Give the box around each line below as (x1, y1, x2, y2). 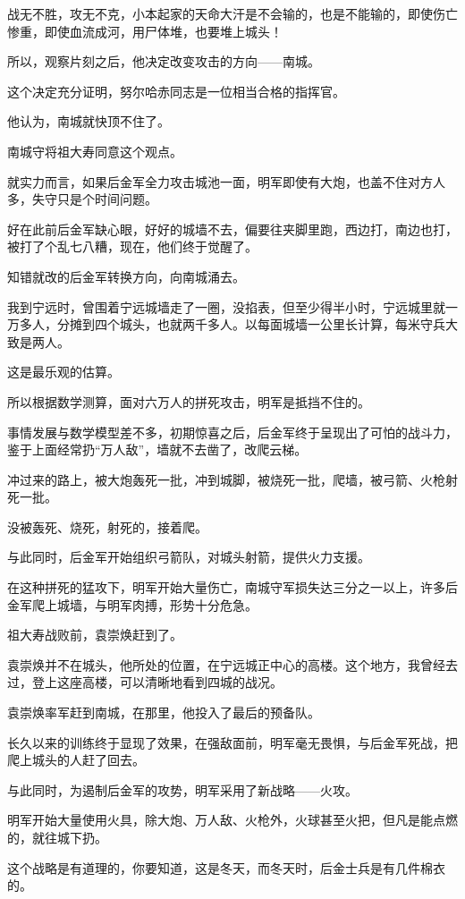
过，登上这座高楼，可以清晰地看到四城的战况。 (7, 673, 283, 691)
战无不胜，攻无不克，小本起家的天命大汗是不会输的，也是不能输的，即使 (7, 4, 433, 22)
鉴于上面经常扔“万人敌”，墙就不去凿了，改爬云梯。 (7, 440, 308, 459)
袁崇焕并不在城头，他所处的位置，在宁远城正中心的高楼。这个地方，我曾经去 (7, 655, 458, 674)
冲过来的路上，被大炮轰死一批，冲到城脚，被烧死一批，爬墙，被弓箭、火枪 (7, 470, 445, 488)
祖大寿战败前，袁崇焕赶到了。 (7, 625, 182, 644)
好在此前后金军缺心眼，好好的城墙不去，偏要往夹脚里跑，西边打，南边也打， (7, 219, 458, 238)
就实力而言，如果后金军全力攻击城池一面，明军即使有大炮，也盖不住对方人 (7, 172, 445, 191)
